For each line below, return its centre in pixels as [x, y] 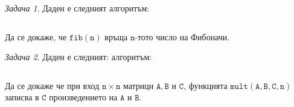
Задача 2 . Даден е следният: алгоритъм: [78, 57]
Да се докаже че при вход [52, 85]
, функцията [206, 85]
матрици [138, 85]
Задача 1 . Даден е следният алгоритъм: [77, 8]
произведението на [83, 97]
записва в [22, 97]
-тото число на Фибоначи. [182, 36]
